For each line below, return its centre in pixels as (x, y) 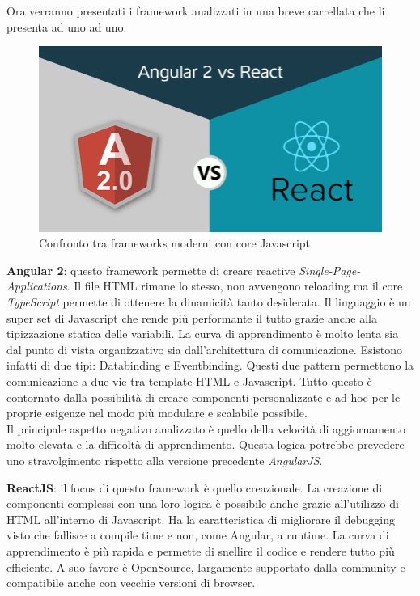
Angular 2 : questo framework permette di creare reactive (151, 270)
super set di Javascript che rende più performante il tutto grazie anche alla (192, 317)
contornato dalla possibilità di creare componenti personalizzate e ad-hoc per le (204, 397)
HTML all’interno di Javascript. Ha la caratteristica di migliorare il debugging (201, 519)
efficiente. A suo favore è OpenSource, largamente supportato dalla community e (206, 566)
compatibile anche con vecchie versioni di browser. (131, 583)
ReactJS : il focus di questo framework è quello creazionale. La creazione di (195, 487)
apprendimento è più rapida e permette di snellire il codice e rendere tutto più (201, 550)
